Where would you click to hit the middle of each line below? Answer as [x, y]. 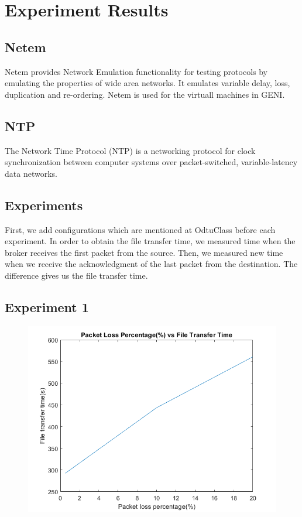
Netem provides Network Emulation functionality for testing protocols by [136, 71]
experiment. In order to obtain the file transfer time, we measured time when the [150, 241]
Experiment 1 [47, 307]
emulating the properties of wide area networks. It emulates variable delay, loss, [147, 83]
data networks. [31, 173]
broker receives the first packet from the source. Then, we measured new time [144, 252]
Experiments [44, 205]
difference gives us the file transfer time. [76, 275]
